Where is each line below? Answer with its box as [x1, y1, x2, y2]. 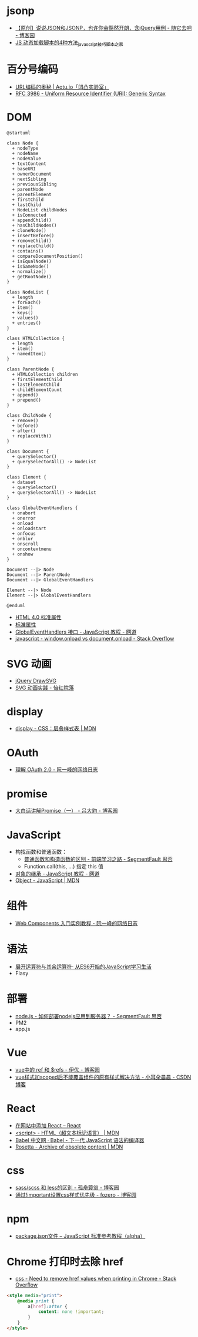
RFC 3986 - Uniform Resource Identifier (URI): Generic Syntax [15, 90, 166, 97]
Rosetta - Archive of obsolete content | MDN [15, 1143, 123, 1150]
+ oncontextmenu [12, 546, 52, 552]
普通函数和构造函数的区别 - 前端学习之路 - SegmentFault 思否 [24, 856, 173, 863]
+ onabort [12, 510, 36, 516]
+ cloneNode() [12, 227, 46, 233]
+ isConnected [12, 212, 46, 218]
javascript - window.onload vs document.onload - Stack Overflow [15, 635, 174, 642]
